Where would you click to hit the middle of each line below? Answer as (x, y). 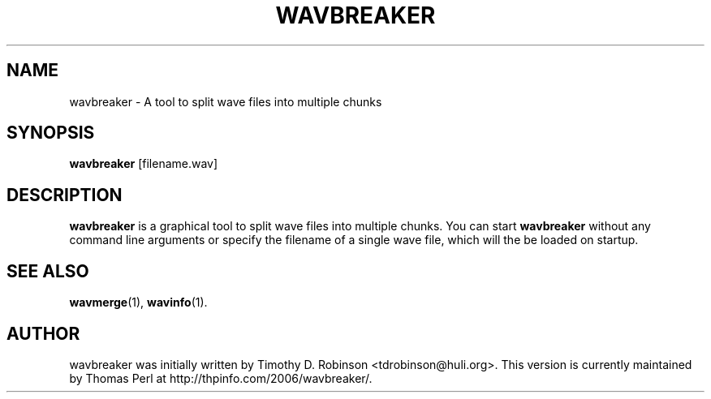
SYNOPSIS (51, 133)
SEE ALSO (48, 271)
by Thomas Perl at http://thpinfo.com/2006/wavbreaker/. (221, 378)
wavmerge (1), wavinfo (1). (138, 302)
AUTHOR (43, 333)
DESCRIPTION (65, 195)
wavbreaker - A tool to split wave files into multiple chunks (226, 101)
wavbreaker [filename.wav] (144, 164)
